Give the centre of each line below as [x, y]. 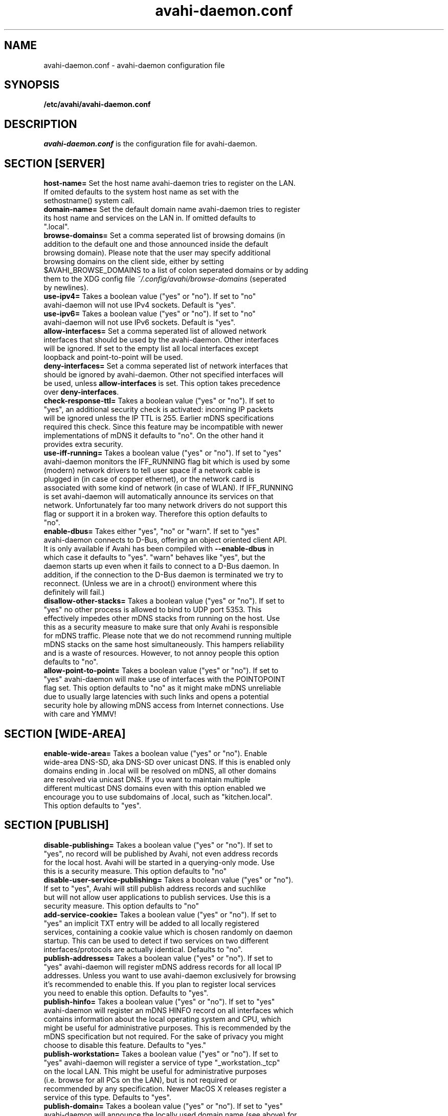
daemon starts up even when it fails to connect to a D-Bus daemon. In [161, 566]
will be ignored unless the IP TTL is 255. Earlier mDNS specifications [159, 418]
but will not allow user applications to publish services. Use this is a [157, 897]
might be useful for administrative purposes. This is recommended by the [167, 1027]
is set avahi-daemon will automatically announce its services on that [159, 497]
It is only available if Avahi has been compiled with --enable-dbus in [159, 549]
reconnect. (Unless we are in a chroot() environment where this [150, 584]
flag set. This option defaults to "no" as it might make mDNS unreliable [162, 688]
